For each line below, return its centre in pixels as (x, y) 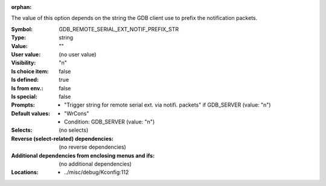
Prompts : (23, 105)
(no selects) (74, 130)
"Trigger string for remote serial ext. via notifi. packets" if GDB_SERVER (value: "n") (168, 105)
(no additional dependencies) (95, 164)
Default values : (31, 113)
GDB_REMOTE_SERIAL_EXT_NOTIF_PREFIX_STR (119, 29)
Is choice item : (30, 71)
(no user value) (78, 54)
